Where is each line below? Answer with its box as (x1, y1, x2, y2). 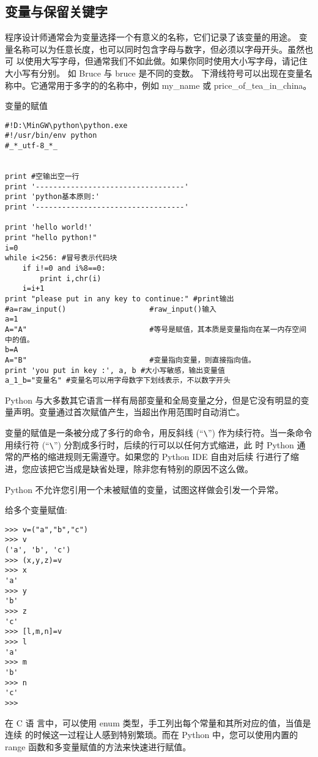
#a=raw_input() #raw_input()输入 (5, 304, 216, 314)
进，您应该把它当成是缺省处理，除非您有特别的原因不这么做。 (5, 462, 253, 475)
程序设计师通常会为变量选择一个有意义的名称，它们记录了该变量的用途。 (5, 31, 296, 43)
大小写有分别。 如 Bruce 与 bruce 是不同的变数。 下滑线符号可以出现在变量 (5, 66, 305, 79)
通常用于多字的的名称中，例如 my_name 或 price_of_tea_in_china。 (39, 78, 312, 91)
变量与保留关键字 (5, 2, 108, 21)
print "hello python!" (5, 233, 97, 242)
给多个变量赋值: (5, 503, 67, 516)
